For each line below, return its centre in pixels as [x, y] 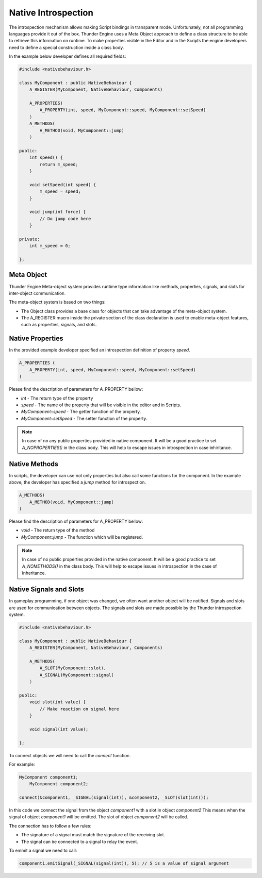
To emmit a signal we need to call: [43, 851]
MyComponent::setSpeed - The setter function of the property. [84, 418]
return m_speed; [59, 164]
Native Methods [34, 464]
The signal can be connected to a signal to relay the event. [80, 842]
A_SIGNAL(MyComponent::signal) [77, 675]
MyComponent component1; [49, 777]
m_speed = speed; [60, 191]
